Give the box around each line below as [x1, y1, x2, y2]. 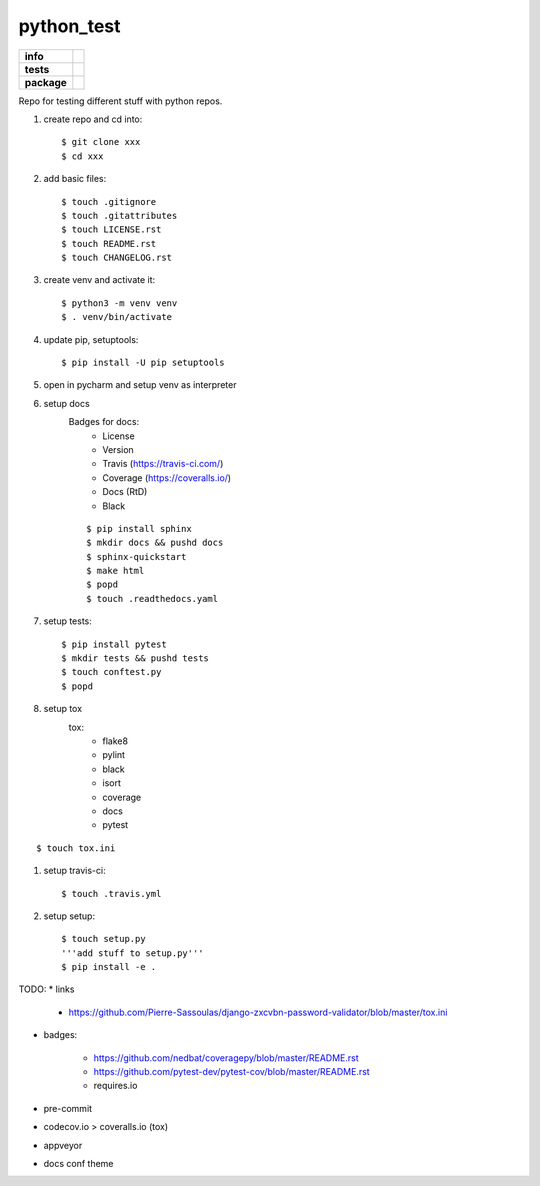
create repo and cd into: [43, 113, 143, 125]
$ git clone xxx [61, 136, 141, 148]
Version [102, 443, 134, 455]
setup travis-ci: [43, 865, 106, 877]
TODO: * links [18, 983, 75, 995]
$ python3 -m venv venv [61, 297, 178, 309]
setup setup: [43, 910, 95, 922]
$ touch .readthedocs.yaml [86, 593, 219, 604]
